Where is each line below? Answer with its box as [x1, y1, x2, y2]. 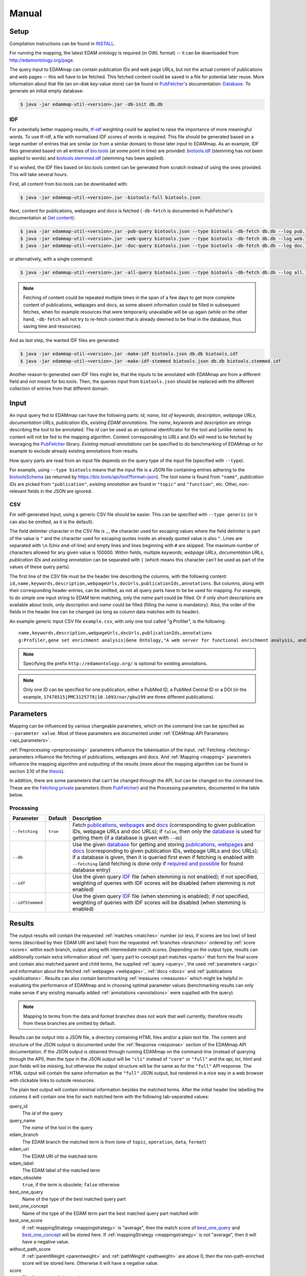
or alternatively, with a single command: [9, 256, 93, 262]
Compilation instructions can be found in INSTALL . [9, 41, 116, 47]
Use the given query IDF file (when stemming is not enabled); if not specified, [72, 873, 259, 880]
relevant [9, 488, 27, 495]
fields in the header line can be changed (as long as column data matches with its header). [9, 609, 200, 615]
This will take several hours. [9, 171, 68, 178]
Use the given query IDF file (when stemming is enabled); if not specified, [72, 893, 249, 900]
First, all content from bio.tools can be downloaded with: [9, 181, 128, 187]
